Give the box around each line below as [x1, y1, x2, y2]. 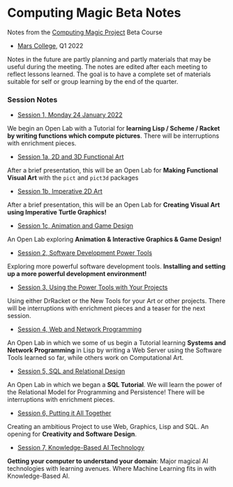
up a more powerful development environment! [7, 270, 147, 278]
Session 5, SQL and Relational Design [17, 367, 126, 375]
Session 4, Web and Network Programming [17, 325, 142, 333]
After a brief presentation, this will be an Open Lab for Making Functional [7, 166, 218, 175]
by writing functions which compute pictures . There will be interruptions [7, 131, 220, 140]
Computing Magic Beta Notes [7, 5, 181, 21]
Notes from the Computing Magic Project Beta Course [7, 28, 163, 36]
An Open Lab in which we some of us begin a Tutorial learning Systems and [7, 339, 227, 347]
